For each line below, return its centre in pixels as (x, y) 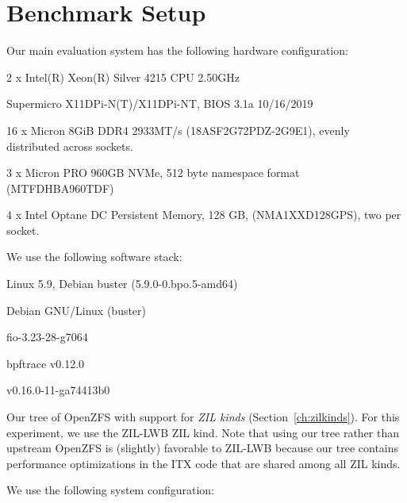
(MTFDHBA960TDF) (60, 188)
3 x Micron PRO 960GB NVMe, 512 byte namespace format (153, 173)
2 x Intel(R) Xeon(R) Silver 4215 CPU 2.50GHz (123, 77)
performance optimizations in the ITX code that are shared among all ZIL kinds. (203, 463)
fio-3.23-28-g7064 (47, 337)
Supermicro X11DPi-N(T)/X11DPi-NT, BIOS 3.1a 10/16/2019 (160, 104)
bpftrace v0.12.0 (46, 363)
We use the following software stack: (94, 257)
